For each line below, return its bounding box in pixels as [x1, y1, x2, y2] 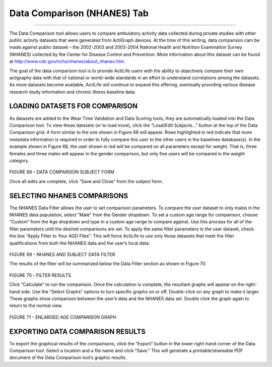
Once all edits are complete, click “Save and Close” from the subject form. [9, 178, 163, 184]
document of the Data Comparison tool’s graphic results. [9, 354, 127, 360]
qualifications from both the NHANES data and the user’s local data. [9, 240, 150, 246]
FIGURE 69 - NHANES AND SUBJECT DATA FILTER [9, 251, 115, 257]
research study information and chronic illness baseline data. [9, 89, 136, 95]
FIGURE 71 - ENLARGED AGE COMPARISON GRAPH [9, 314, 117, 320]
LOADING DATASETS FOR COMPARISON [9, 102, 138, 110]
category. [9, 157, 30, 163]
